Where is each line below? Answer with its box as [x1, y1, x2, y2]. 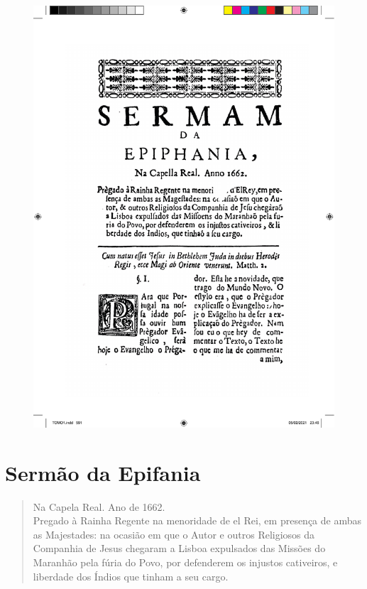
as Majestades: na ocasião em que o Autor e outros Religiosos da [33, 526, 315, 541]
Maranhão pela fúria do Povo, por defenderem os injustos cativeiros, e [33, 555, 338, 570]
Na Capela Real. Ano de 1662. [33, 499, 165, 514]
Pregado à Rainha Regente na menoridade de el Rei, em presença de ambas [33, 513, 362, 528]
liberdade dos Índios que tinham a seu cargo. [33, 568, 229, 583]
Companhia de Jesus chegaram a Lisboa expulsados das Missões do [33, 541, 326, 556]
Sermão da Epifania [5, 458, 201, 487]
